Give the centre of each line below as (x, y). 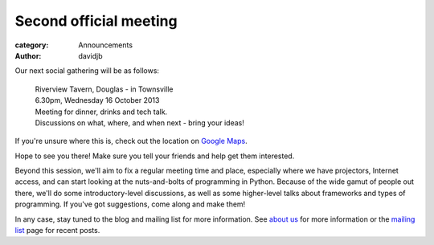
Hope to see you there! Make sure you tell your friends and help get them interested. (155, 156)
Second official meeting (96, 21)
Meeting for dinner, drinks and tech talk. (101, 112)
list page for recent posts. (57, 231)
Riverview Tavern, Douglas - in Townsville (104, 89)
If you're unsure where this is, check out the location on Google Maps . (131, 141)
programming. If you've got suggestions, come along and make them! (130, 204)
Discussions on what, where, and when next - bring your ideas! (140, 122)
